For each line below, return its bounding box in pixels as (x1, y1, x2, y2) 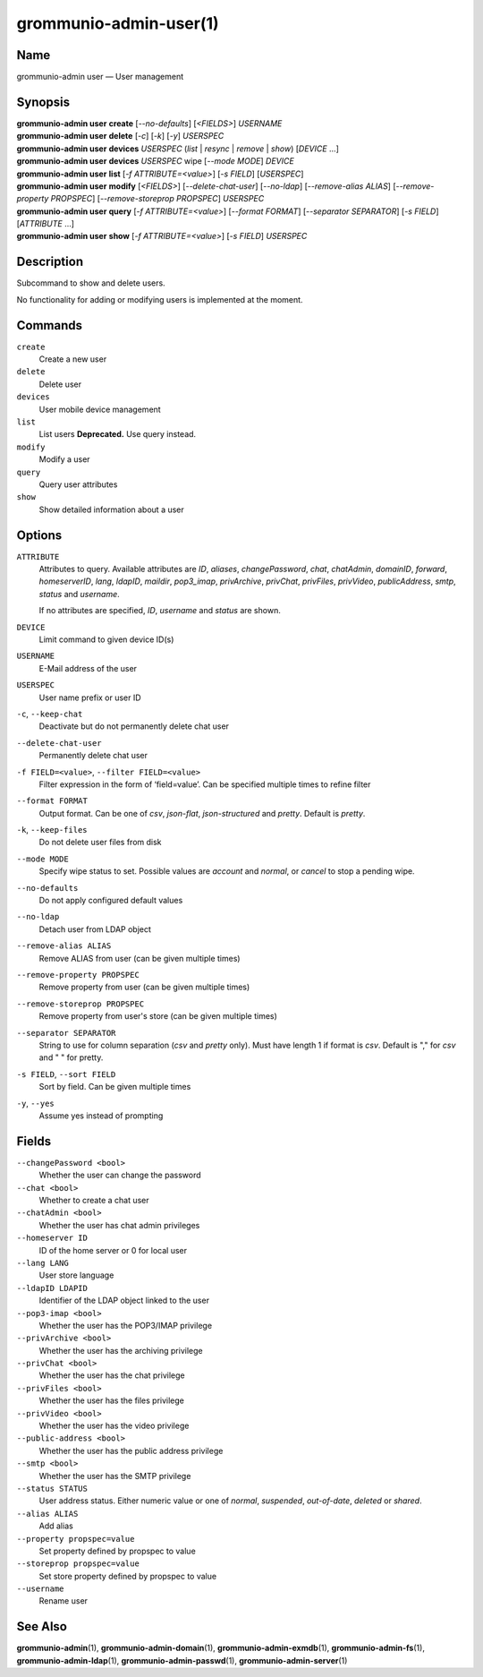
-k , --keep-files (16, 825, 88, 835)
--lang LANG (16, 1258, 69, 1268)
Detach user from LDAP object (38, 923, 152, 935)
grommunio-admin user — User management (16, 72, 184, 82)
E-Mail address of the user (38, 663, 138, 673)
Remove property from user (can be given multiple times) (38, 981, 250, 993)
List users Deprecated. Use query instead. (38, 429, 197, 440)
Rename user (38, 1596, 89, 1606)
